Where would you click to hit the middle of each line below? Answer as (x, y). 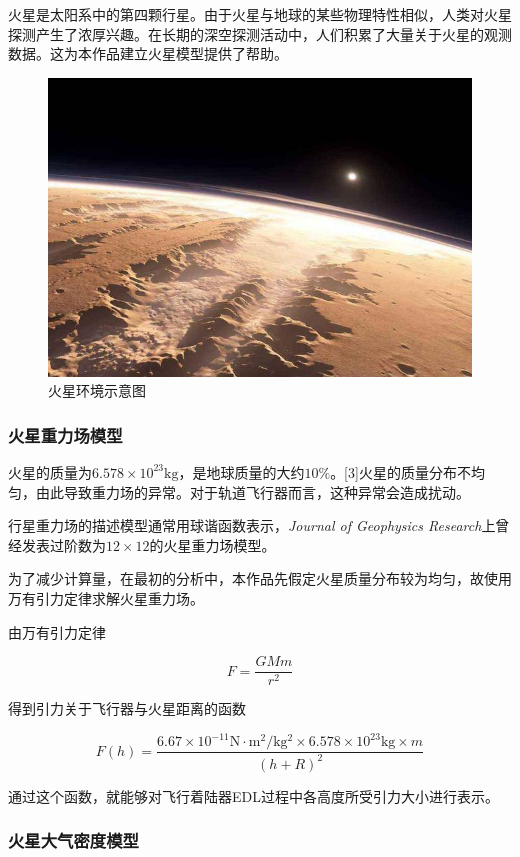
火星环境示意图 (97, 390)
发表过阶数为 (63, 544)
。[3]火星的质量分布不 (400, 471)
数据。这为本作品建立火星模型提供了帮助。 (148, 53)
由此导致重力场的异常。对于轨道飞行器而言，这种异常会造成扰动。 (252, 491)
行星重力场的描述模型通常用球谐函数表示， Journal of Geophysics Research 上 (252, 525)
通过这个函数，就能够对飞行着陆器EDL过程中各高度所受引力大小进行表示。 (253, 795)
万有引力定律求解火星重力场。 (106, 597)
